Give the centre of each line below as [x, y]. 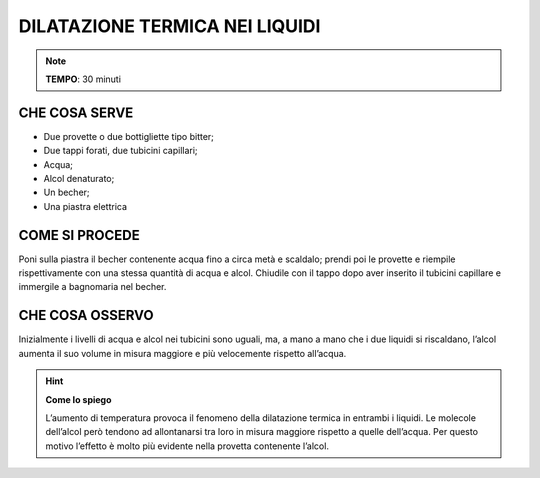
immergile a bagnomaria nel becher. [92, 287]
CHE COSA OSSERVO [86, 315]
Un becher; [66, 192]
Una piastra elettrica [85, 206]
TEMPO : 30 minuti [83, 79]
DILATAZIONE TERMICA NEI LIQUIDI [169, 26]
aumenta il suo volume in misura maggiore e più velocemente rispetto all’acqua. [182, 353]
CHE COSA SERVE [76, 112]
